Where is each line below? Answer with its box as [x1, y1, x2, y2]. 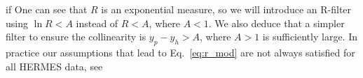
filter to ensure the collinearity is [6, 29, 146, 44]
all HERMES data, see [6, 58, 103, 73]
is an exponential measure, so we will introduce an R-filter [101, 2, 352, 16]
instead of [76, 15, 118, 30]
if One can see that [6, 2, 88, 16]
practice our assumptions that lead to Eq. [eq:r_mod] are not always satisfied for [6, 45, 355, 59]
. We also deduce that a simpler [208, 15, 345, 30]
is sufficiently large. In [262, 29, 357, 44]
